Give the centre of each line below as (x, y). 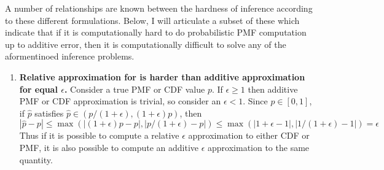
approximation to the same (259, 147)
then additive (273, 89)
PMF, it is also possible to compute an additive (109, 147)
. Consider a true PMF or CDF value (135, 89)
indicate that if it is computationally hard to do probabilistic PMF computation (156, 32)
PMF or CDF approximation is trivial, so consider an (120, 101)
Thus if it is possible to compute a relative (99, 135)
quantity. (36, 159)
